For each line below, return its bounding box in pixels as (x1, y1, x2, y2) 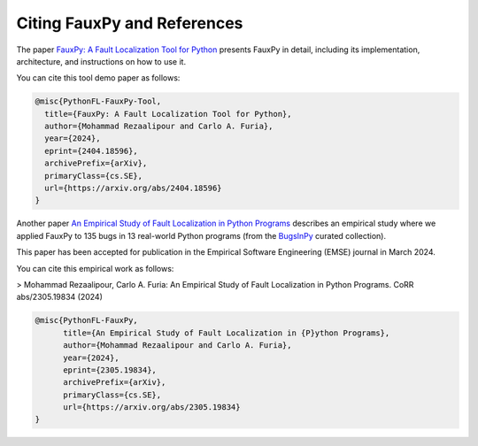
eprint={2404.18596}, (44, 146, 139, 156)
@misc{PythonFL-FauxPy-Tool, (35, 96, 162, 106)
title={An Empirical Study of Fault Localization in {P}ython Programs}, (63, 327, 390, 338)
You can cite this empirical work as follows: (16, 263, 174, 273)
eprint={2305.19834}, (63, 365, 157, 375)
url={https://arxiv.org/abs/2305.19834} (63, 403, 241, 412)
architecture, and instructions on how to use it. (16, 56, 186, 66)
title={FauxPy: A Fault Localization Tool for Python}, (44, 109, 292, 119)
